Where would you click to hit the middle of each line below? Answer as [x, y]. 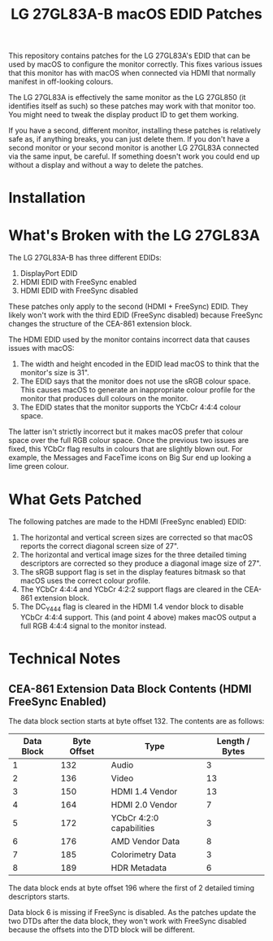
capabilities [133, 829]
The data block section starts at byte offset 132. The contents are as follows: [136, 721]
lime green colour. [39, 466]
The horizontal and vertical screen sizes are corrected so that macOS [136, 537]
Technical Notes [65, 659]
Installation [47, 198]
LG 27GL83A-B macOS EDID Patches [136, 14]
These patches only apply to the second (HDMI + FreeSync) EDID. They [128, 307]
